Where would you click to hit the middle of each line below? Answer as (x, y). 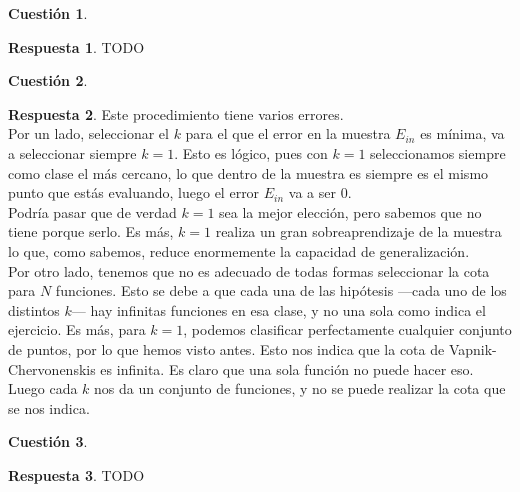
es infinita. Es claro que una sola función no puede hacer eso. (287, 368)
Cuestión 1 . (48, 13)
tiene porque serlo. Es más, (91, 231)
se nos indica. (49, 407)
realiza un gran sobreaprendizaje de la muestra (358, 231)
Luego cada (43, 388)
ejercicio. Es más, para (77, 329)
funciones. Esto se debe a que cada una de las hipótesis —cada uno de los (281, 290)
